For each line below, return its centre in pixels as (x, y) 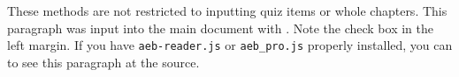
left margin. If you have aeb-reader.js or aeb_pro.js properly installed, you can (230, 45)
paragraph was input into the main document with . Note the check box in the (220, 28)
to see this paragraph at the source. (103, 62)
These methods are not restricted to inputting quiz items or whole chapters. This (227, 10)
